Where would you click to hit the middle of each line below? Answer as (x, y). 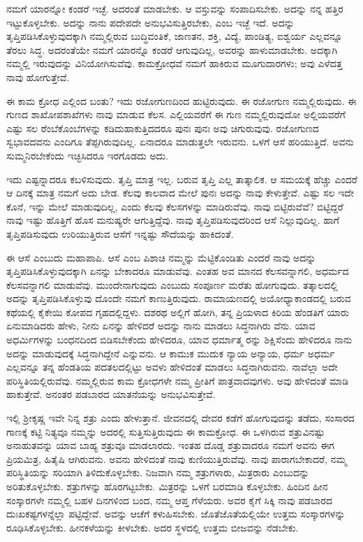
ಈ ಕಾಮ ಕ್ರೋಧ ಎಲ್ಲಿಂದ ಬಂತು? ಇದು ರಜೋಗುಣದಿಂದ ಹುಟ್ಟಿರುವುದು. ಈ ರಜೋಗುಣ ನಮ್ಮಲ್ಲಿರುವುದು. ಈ (181, 100)
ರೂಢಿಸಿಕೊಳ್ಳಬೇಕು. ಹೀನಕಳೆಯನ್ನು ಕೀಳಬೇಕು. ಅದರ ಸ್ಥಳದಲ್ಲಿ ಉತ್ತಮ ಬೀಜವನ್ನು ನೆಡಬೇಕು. (153, 527)
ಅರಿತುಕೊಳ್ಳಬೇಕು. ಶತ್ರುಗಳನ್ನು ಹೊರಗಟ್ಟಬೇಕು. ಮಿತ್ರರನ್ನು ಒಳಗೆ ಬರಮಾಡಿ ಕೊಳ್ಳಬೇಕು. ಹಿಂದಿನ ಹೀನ (167, 486)
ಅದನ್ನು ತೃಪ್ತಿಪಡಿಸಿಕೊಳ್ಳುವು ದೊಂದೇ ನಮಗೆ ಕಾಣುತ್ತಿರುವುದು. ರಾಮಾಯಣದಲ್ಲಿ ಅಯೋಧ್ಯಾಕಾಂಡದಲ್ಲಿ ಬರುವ (179, 298)
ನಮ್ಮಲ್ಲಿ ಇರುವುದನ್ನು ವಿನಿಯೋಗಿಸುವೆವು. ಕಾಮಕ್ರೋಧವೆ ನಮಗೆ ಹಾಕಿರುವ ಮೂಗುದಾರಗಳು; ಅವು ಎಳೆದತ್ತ (175, 63)
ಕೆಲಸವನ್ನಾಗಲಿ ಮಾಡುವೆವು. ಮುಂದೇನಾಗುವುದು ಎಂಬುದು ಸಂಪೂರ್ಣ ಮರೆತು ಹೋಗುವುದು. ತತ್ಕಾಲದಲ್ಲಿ (172, 284)
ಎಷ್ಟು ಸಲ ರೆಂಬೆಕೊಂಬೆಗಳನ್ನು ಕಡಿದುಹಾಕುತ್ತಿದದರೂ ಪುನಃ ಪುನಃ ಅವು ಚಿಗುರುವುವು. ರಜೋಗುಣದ (163, 128)
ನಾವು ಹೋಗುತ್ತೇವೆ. (38, 77)
